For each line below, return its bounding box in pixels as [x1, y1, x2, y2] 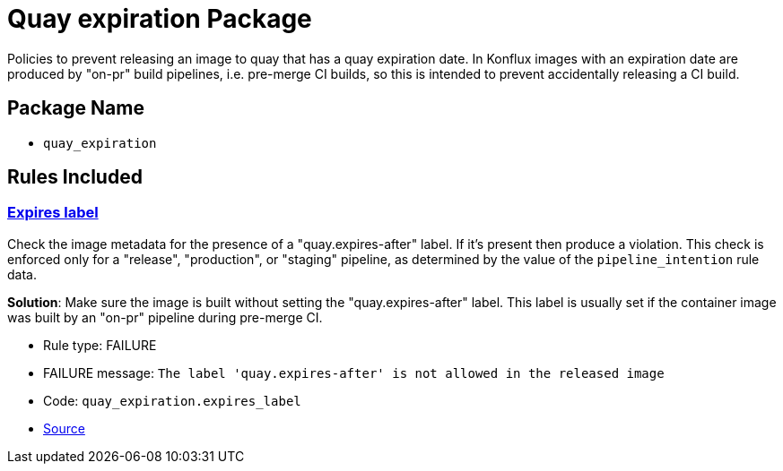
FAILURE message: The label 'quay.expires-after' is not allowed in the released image [43, 364, 665, 381]
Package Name [7, 97, 144, 120]
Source [43, 420, 85, 436]
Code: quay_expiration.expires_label [43, 392, 301, 408]
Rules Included [7, 166, 143, 189]
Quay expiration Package [7, 4, 312, 34]
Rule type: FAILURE [43, 337, 157, 353]
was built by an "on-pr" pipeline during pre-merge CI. [7, 309, 323, 325]
